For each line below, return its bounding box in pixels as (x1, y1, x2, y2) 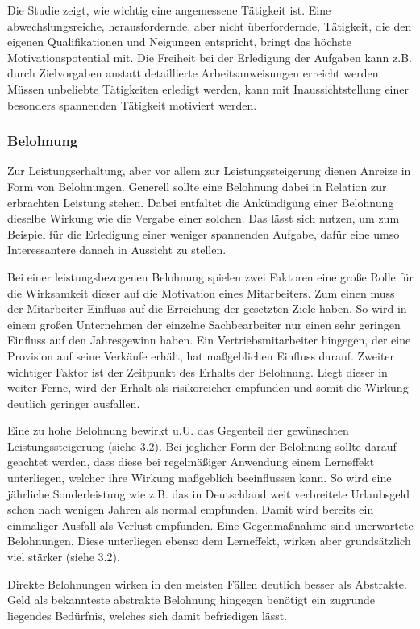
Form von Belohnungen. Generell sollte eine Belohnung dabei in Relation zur (7, 177, 387, 194)
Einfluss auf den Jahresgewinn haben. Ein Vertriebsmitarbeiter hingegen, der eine (7, 331, 411, 348)
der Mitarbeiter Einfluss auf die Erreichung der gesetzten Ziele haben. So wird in (7, 300, 407, 317)
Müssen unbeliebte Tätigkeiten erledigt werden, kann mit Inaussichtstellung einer (7, 80, 409, 97)
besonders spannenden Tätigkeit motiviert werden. (7, 96, 257, 113)
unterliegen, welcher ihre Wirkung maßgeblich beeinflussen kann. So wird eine (7, 469, 392, 486)
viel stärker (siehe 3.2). (7, 548, 120, 565)
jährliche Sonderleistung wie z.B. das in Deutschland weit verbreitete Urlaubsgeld (7, 485, 410, 502)
